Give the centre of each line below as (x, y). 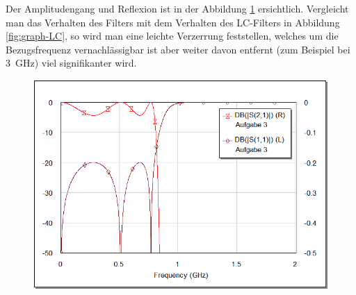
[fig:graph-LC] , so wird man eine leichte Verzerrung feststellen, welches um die (172, 36)
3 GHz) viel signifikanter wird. (71, 63)
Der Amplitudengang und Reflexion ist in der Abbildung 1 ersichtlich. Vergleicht (177, 8)
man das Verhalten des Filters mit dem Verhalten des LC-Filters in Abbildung (173, 22)
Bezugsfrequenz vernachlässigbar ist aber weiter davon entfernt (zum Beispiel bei (178, 49)
